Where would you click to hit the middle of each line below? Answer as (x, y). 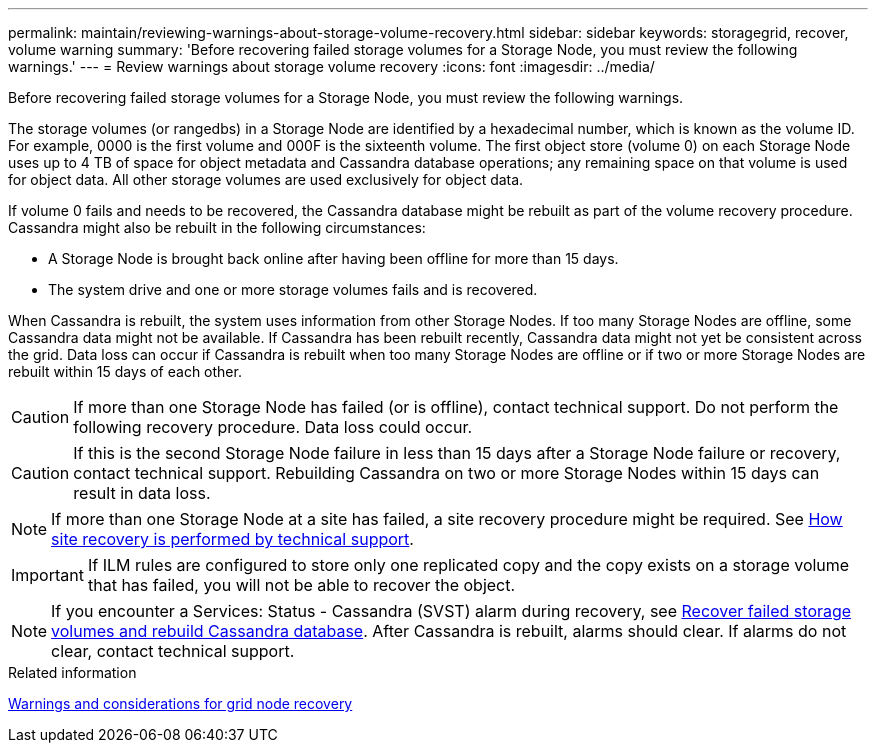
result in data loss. (142, 493)
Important (47, 575)
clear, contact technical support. (173, 651)
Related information (72, 672)
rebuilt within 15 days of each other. (125, 371)
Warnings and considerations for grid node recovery (180, 703)
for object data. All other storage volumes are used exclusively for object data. (266, 179)
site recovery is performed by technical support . (232, 539)
